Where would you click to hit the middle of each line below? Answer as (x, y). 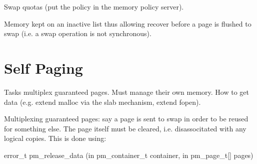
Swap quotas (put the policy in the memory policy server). (94, 7)
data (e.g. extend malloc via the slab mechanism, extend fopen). (102, 102)
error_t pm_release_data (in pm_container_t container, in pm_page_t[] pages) (129, 155)
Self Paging (43, 67)
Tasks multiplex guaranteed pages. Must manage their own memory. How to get (126, 92)
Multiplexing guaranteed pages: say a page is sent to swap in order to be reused (126, 119)
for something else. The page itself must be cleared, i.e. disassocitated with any (125, 128)
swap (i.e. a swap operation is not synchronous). (78, 33)
